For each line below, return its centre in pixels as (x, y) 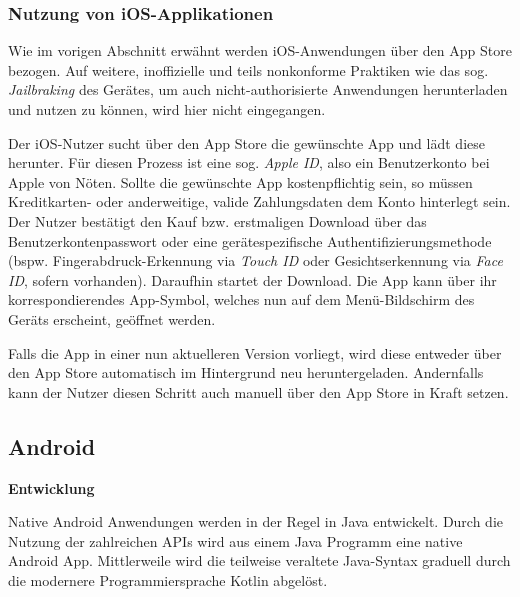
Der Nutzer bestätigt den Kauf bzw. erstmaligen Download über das (217, 220)
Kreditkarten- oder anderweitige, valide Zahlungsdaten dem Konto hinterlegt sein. (259, 201)
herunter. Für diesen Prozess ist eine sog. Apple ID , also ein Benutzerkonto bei (249, 162)
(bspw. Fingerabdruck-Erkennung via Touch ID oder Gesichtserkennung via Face (255, 260)
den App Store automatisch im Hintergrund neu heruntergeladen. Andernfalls (246, 372)
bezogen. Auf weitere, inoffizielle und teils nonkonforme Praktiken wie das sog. (248, 69)
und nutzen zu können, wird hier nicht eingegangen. (167, 109)
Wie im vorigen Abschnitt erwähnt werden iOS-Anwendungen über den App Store (260, 50)
